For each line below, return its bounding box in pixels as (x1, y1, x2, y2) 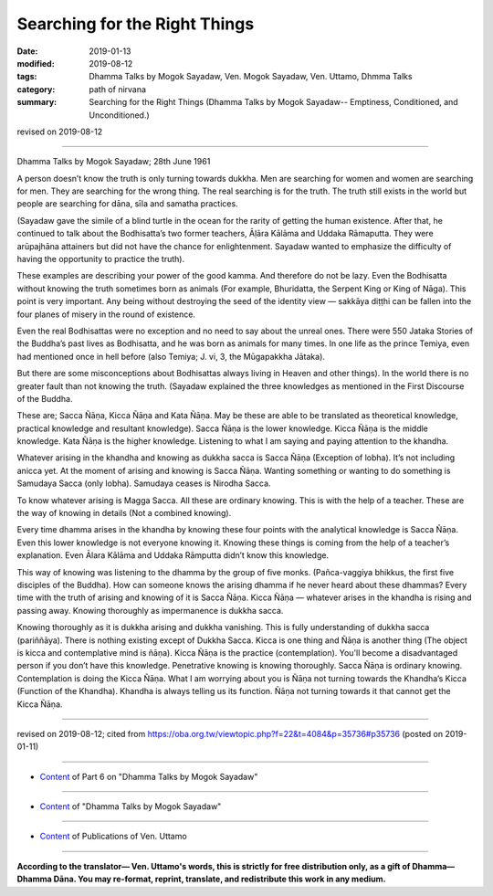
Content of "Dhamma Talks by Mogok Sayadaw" (39, 801, 222, 812)
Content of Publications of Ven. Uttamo (39, 831, 187, 842)
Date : (16, 46, 38, 57)
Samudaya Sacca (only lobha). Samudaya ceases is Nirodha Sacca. (16, 478, 271, 489)
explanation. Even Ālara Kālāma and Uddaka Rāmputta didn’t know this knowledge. (16, 550, 329, 561)
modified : (16, 58, 55, 69)
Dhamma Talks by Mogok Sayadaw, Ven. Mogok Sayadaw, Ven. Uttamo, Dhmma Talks (89, 71, 413, 82)
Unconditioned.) (89, 110, 150, 121)
